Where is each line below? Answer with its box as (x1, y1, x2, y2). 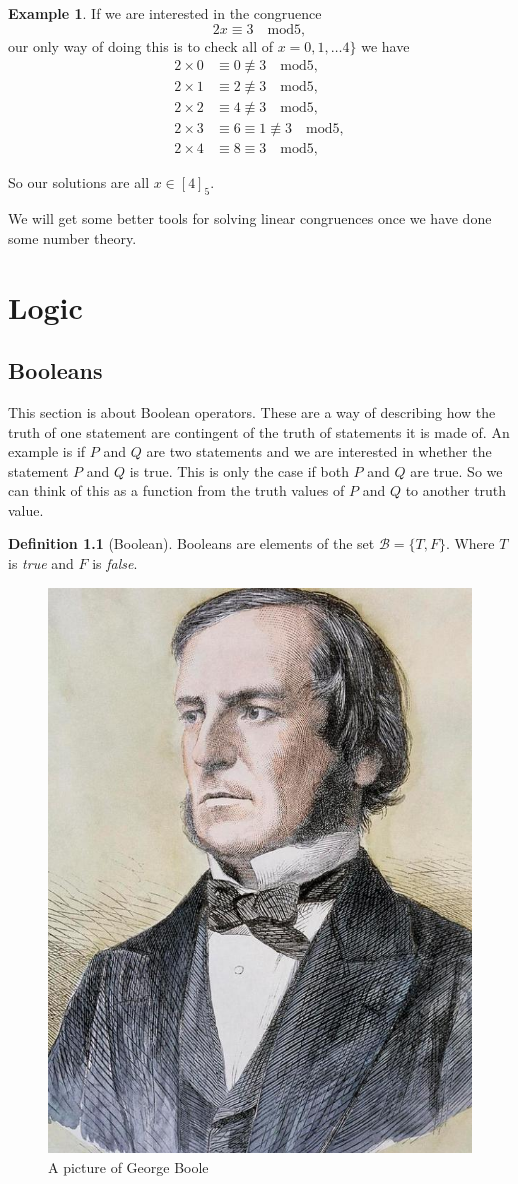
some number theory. (8, 227, 137, 248)
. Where (445, 533, 495, 554)
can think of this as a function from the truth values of (8, 480, 345, 501)
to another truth (405, 480, 507, 501)
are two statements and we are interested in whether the (146, 441, 492, 462)
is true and (8, 553, 74, 574)
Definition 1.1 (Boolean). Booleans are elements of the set (8, 533, 375, 554)
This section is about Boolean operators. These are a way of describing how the (8, 401, 496, 422)
